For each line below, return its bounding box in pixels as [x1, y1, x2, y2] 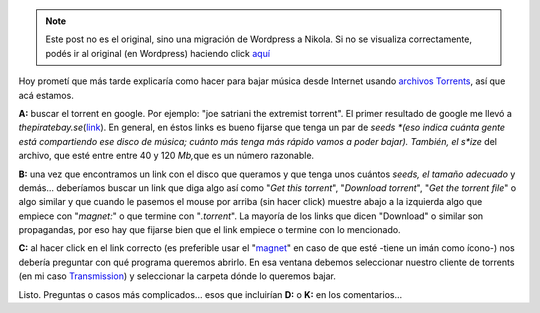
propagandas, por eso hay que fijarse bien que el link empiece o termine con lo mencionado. [18, 224, 401, 236]
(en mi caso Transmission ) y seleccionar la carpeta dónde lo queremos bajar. [18, 270, 337, 282]
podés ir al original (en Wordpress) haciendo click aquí [45, 47, 270, 59]
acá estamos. [18, 89, 74, 101]
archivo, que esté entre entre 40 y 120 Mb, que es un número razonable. [18, 150, 315, 162]
